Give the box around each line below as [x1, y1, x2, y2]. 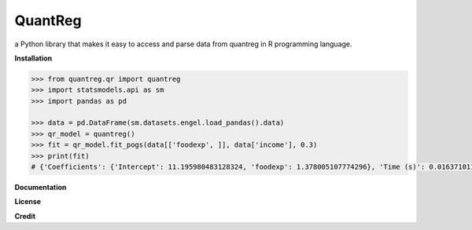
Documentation [14, 183, 67, 192]
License [14, 197, 42, 206]
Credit [14, 211, 35, 221]
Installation [14, 53, 53, 63]
